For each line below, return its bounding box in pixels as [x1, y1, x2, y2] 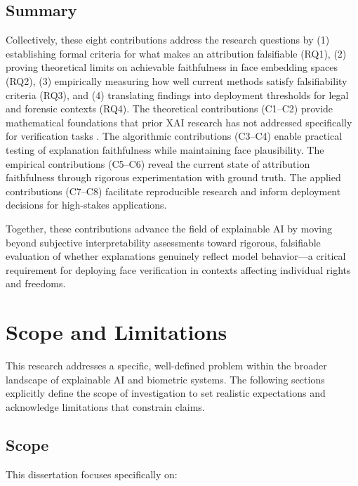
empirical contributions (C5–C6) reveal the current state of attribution [6, 156, 310, 171]
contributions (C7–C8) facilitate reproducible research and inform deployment [6, 183, 341, 198]
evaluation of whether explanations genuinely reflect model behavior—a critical [6, 249, 346, 263]
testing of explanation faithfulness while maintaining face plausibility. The [6, 142, 324, 157]
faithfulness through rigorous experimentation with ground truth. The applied [6, 170, 341, 185]
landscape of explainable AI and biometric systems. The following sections [6, 372, 325, 386]
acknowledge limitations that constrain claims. [6, 399, 205, 414]
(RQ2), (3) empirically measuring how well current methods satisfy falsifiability [6, 73, 347, 88]
